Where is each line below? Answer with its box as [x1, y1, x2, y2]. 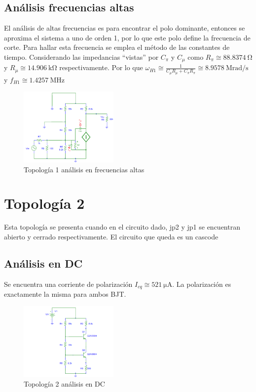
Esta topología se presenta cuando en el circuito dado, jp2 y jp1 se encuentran [4, 222, 240, 232]
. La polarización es [172, 278, 231, 289]
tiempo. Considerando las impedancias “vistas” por [4, 51, 159, 62]
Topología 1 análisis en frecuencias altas [24, 164, 145, 174]
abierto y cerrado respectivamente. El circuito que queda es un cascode [4, 231, 219, 241]
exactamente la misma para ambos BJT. [4, 289, 126, 299]
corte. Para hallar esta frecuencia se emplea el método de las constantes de [4, 42, 230, 52]
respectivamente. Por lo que [59, 62, 143, 73]
